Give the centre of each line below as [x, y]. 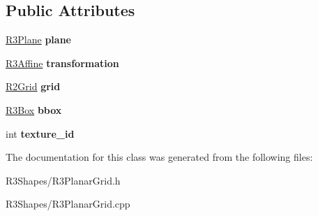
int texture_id [40, 133]
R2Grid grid [33, 86]
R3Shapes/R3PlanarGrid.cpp [68, 204]
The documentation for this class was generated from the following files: [159, 157]
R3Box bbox [34, 109]
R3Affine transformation [62, 63]
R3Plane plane [38, 39]
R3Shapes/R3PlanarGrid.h [63, 180]
